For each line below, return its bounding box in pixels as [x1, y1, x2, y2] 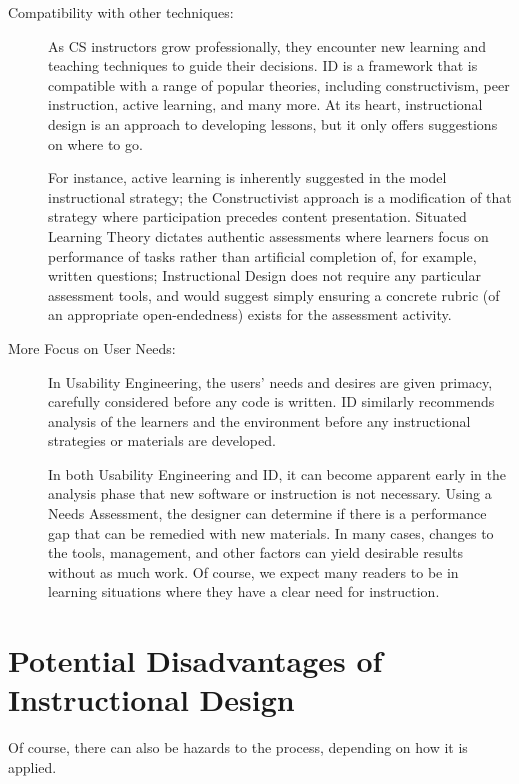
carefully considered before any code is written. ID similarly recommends [48, 391, 495, 412]
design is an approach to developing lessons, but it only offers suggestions [48, 113, 498, 134]
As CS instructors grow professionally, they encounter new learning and [48, 35, 487, 56]
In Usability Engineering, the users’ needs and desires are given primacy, [48, 371, 493, 392]
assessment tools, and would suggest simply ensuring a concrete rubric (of [48, 284, 500, 305]
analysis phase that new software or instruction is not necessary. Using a [48, 483, 492, 504]
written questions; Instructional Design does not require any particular [48, 265, 481, 286]
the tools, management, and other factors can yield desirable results [48, 542, 464, 563]
